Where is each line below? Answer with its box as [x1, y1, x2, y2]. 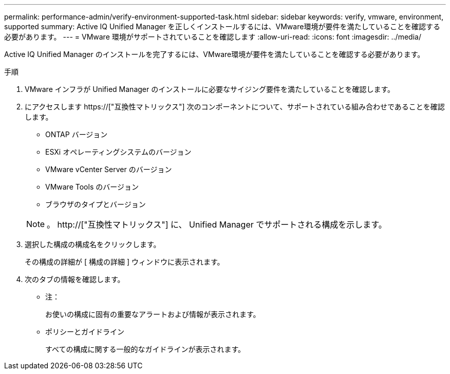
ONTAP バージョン [45, 130, 108, 139]
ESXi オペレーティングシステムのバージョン [45, 147, 192, 156]
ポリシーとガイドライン [45, 327, 124, 336]
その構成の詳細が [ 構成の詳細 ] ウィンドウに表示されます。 [25, 257, 224, 266]
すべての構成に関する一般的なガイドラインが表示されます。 [45, 345, 246, 353]
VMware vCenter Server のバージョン [45, 165, 172, 174]
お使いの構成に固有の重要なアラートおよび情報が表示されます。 [45, 310, 260, 319]
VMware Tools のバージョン [45, 182, 139, 191]
